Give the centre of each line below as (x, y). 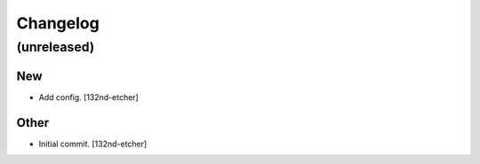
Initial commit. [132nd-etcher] (93, 144)
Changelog (58, 23)
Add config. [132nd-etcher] (89, 97)
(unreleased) (56, 47)
